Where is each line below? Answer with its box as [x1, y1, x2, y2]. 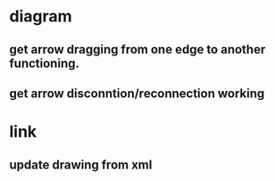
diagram [9, 6, 73, 27]
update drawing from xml [9, 157, 153, 172]
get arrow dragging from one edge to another [9, 42, 266, 57]
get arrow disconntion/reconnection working [9, 86, 265, 101]
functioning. [9, 55, 80, 70]
